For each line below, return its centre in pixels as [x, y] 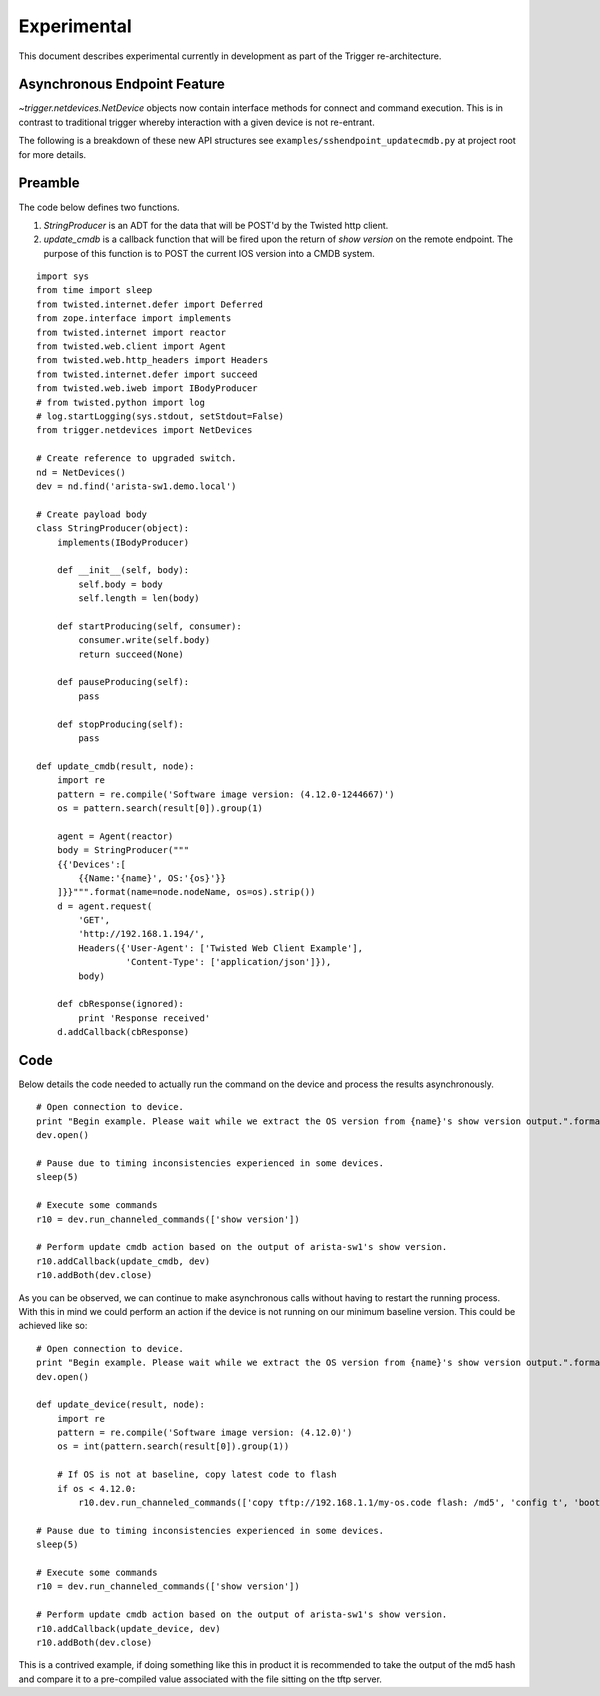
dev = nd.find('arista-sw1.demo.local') [136, 486]
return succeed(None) [131, 654]
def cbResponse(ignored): [120, 1004]
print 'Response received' [144, 1018]
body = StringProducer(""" [123, 850]
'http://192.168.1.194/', [141, 934]
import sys [63, 276]
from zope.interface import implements [134, 318]
